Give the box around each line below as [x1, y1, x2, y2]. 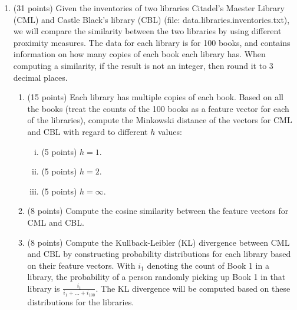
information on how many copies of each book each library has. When [13, 48, 266, 60]
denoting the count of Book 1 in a [147, 259, 269, 271]
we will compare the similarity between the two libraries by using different [13, 25, 282, 37]
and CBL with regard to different [27, 125, 148, 137]
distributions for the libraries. [27, 295, 134, 308]
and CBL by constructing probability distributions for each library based [27, 248, 291, 260]
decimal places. [13, 71, 68, 83]
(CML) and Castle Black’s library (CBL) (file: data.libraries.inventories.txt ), [13, 13, 290, 25]
